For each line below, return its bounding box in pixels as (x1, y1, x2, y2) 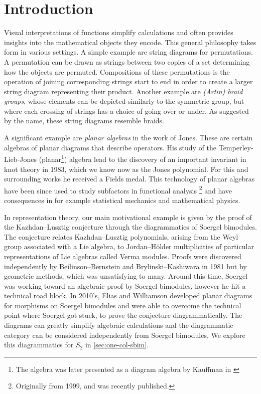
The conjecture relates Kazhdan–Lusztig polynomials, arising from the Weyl (4, 231, 238, 242)
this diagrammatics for (4, 339, 74, 350)
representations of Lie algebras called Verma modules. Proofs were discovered (4, 251, 241, 261)
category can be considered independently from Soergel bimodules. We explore (4, 329, 245, 340)
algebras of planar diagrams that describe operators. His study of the (4, 142, 217, 152)
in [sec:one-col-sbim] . (85, 339, 149, 350)
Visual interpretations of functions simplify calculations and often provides (4, 27, 233, 38)
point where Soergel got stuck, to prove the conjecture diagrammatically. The (4, 310, 242, 320)
